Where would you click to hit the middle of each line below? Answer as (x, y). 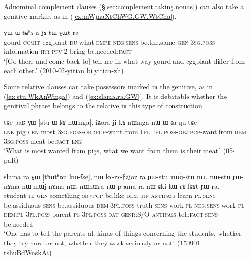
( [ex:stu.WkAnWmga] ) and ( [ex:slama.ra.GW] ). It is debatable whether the (116, 96)
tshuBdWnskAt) (28, 252)
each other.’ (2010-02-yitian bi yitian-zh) (64, 70)
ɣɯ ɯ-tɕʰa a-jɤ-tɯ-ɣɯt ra (41, 32)
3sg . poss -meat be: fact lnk (43, 141)
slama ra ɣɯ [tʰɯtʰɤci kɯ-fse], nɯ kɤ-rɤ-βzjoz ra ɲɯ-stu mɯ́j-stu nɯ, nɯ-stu (117, 176)
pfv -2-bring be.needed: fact (92, 51)
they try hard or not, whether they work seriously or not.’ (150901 (102, 243)
